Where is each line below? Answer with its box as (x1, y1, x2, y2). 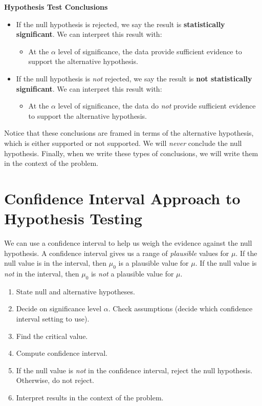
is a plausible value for (118, 258, 189, 268)
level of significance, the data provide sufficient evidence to (58, 46, 242, 56)
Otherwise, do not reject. (16, 375, 95, 386)
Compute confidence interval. (16, 348, 107, 358)
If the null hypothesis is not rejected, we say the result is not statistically (16, 73, 252, 83)
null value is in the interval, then (4, 258, 107, 268)
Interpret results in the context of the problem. (16, 392, 164, 402)
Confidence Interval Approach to (4, 187, 241, 208)
